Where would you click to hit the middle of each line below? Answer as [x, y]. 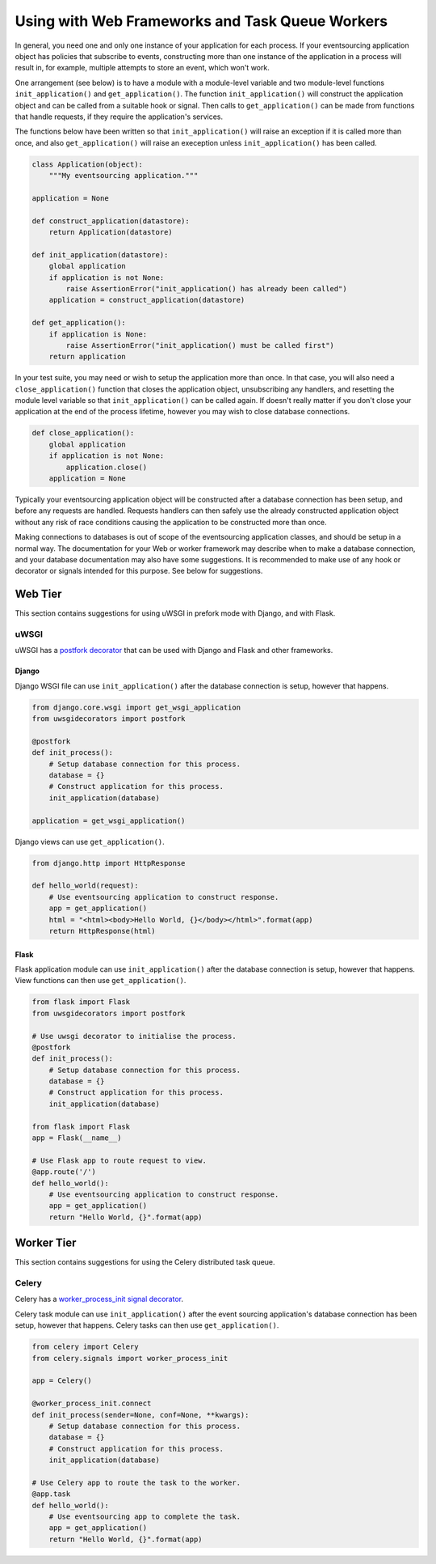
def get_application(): [79, 323]
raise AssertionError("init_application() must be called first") [200, 345]
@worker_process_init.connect [92, 1403]
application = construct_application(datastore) [147, 300]
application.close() [107, 467]
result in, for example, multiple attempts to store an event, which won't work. [142, 68]
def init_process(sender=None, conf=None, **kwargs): [140, 1415]
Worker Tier [46, 1243]
